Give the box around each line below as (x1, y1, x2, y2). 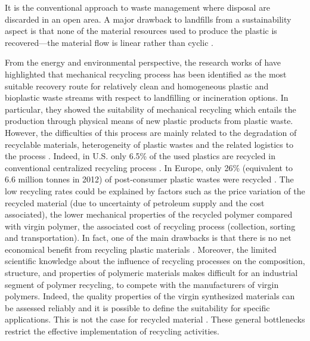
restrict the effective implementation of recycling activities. (5, 325, 219, 337)
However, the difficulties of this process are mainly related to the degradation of (5, 126, 297, 138)
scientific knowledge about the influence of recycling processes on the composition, (5, 255, 305, 267)
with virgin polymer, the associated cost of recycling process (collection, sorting (5, 219, 296, 232)
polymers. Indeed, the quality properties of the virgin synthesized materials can (5, 290, 295, 302)
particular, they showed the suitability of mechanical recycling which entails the (5, 103, 296, 115)
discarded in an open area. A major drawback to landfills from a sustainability (5, 13, 292, 25)
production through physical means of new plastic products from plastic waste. (5, 114, 293, 127)
